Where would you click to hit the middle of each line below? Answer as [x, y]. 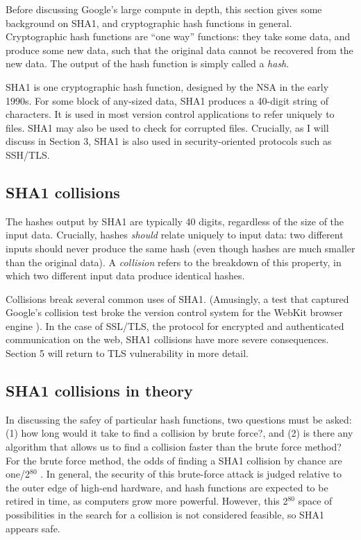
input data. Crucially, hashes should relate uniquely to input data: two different [175, 235]
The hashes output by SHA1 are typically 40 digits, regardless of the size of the [175, 221]
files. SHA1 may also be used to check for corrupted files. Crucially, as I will [167, 127]
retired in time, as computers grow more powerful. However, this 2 [147, 501]
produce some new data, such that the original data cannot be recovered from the [179, 50]
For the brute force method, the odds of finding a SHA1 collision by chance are [174, 460]
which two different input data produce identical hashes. [125, 276]
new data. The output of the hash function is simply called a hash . [148, 63]
